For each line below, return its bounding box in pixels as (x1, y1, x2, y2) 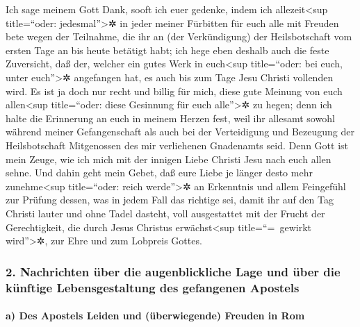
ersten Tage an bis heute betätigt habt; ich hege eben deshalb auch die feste (6, 42, 329, 57)
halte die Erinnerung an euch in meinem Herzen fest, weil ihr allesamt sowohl (6, 110, 335, 125)
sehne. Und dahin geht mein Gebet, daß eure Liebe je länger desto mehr (6, 165, 313, 180)
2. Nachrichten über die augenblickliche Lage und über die (6, 262, 341, 280)
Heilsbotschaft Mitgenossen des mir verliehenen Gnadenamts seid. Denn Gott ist (6, 137, 349, 152)
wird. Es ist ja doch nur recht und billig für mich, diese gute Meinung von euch (6, 83, 343, 98)
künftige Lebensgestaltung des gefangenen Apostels (6, 278, 300, 296)
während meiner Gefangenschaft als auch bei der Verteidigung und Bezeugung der (6, 124, 354, 139)
